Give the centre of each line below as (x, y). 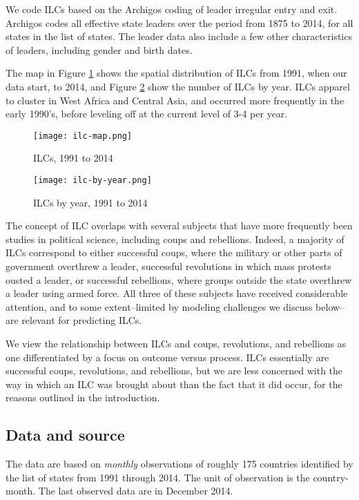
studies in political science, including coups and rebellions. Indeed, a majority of (175, 239)
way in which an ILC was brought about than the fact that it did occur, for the (174, 384)
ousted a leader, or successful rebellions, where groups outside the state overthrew (179, 279)
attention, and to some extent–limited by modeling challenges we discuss (159, 306)
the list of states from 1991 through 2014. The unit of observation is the (158, 477)
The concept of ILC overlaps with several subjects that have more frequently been (179, 225)
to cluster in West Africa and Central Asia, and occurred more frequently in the (175, 100)
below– (330, 306)
